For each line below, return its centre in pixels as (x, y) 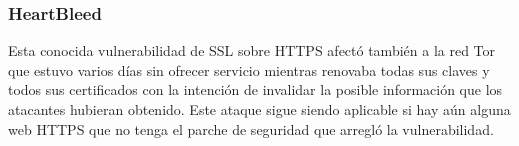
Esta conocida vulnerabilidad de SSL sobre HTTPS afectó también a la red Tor (252, 50)
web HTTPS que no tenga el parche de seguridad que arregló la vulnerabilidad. (251, 128)
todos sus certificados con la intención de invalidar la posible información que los (255, 89)
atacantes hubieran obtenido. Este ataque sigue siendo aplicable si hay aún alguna (259, 109)
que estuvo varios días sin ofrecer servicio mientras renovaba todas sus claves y (249, 69)
